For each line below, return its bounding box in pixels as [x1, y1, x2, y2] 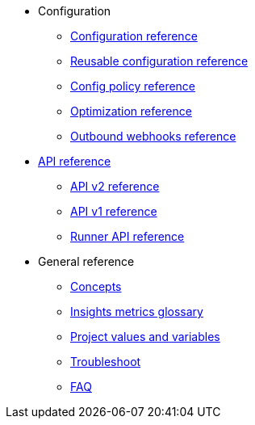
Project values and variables [70, 330, 220, 343]
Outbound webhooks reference [70, 129, 236, 143]
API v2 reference [70, 179, 160, 193]
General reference [38, 255, 135, 268]
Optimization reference [70, 104, 192, 118]
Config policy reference [70, 79, 196, 93]
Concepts [70, 280, 122, 293]
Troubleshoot [70, 355, 141, 368]
